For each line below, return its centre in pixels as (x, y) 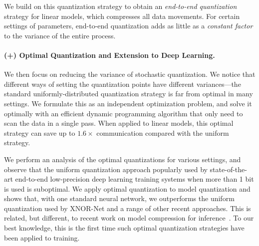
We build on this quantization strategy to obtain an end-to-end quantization (121, 6)
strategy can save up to (40, 132)
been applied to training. (42, 237)
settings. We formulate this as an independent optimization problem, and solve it (128, 103)
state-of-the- (228, 169)
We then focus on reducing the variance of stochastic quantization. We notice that (130, 74)
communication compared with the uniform (163, 132)
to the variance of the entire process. (60, 35)
